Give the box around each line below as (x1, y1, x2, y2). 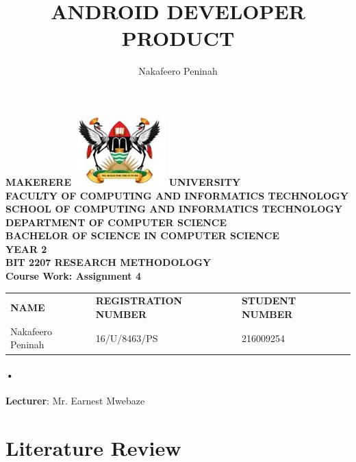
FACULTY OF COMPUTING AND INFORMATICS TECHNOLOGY (5, 188, 348, 202)
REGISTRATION (95, 293, 183, 308)
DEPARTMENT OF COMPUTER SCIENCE (5, 215, 227, 229)
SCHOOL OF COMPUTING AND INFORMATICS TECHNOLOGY (5, 202, 343, 216)
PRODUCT (121, 24, 235, 52)
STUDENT (241, 293, 296, 308)
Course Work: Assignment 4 (5, 269, 141, 283)
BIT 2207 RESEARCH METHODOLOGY (5, 255, 212, 269)
